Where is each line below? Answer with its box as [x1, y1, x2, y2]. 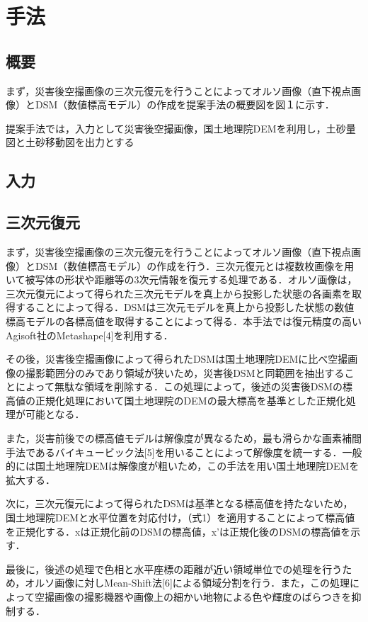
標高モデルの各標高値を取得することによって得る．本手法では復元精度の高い [6, 313, 362, 328]
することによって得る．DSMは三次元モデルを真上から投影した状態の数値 [15, 300, 355, 315]
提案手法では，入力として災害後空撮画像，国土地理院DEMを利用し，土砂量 [6, 120, 356, 135]
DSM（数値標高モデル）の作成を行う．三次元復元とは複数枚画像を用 [35, 258, 355, 273]
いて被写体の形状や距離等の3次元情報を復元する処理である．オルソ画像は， [6, 272, 357, 287]
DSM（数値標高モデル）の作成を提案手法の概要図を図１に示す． [35, 97, 335, 112]
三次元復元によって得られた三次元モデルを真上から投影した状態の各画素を [6, 285, 352, 300]
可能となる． [25, 407, 85, 422]
